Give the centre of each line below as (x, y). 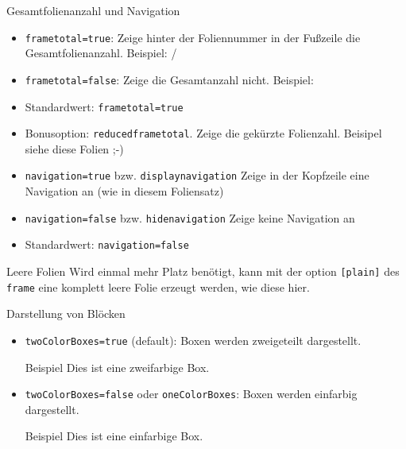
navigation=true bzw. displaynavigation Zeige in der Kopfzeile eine (197, 175)
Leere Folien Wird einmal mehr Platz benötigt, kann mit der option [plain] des (203, 271)
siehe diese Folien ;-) (74, 148)
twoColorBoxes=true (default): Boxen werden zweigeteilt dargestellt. (193, 340)
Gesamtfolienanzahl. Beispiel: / (101, 53)
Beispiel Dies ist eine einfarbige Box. (114, 436)
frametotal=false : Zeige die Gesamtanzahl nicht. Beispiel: (169, 79)
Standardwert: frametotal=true (104, 106)
